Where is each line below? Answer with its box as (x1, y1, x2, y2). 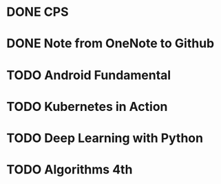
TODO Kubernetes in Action (6, 99, 168, 114)
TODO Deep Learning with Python (6, 130, 204, 145)
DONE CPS (6, 4, 69, 20)
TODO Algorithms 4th (6, 162, 133, 178)
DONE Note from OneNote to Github (6, 36, 215, 52)
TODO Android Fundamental (6, 67, 171, 83)
